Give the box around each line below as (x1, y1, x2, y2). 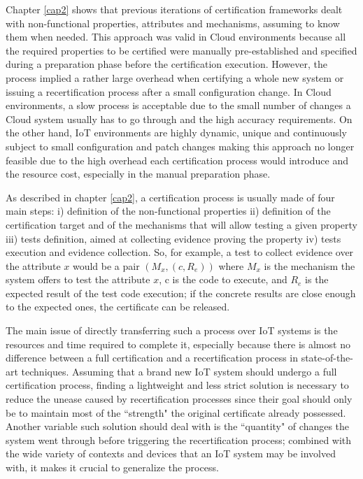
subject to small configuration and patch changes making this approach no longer (6, 138, 355, 153)
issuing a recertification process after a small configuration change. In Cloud (6, 84, 332, 99)
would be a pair (72, 258, 140, 273)
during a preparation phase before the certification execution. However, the (6, 57, 327, 71)
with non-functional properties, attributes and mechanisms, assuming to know (6, 15, 340, 30)
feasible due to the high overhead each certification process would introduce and (6, 152, 348, 167)
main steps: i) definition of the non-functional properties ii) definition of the (6, 203, 331, 218)
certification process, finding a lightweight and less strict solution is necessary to (6, 378, 349, 392)
